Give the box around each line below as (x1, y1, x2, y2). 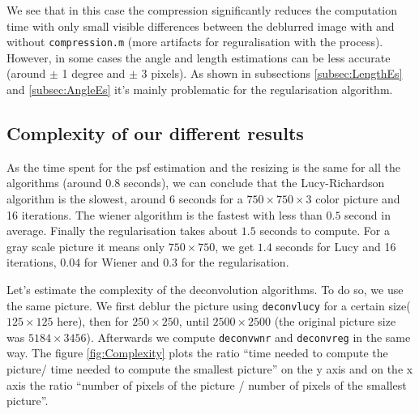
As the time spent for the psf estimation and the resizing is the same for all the (6, 158, 400, 175)
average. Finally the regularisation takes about (6, 222, 238, 239)
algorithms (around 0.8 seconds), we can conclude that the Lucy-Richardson (6, 174, 385, 191)
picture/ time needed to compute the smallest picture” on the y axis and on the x (6, 361, 413, 378)
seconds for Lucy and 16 (276, 237, 396, 254)
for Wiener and (83, 254, 160, 271)
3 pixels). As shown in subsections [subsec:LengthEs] (141, 65, 403, 82)
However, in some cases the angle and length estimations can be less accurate (6, 49, 391, 66)
